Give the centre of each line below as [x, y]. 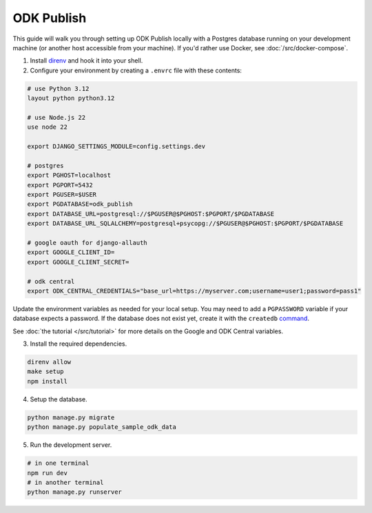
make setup [45, 371]
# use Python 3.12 [58, 88]
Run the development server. [71, 445]
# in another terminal [65, 482]
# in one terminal [58, 463]
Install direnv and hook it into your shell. [86, 61]
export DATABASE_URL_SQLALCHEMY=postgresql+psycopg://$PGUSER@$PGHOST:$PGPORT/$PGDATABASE [185, 223]
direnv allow [49, 362]
